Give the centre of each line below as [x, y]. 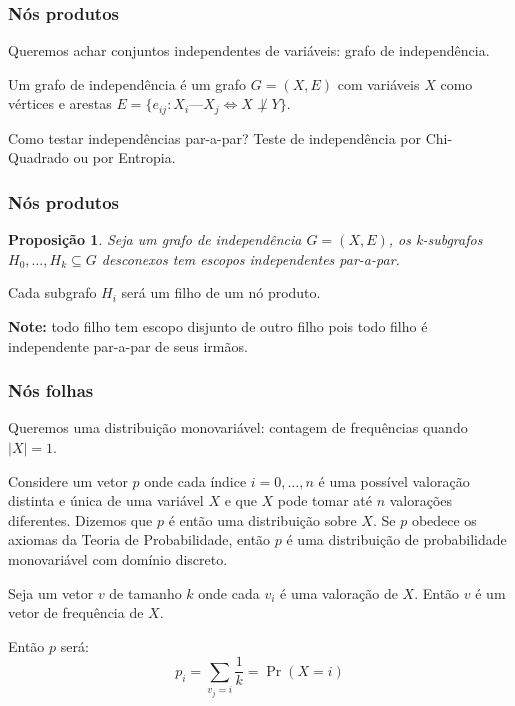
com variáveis [378, 83]
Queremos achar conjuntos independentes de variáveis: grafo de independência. [249, 50]
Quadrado [38, 157]
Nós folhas [51, 390]
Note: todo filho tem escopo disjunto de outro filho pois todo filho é [218, 326]
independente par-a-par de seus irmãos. [128, 345]
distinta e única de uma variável [106, 500]
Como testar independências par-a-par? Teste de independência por [214, 137]
